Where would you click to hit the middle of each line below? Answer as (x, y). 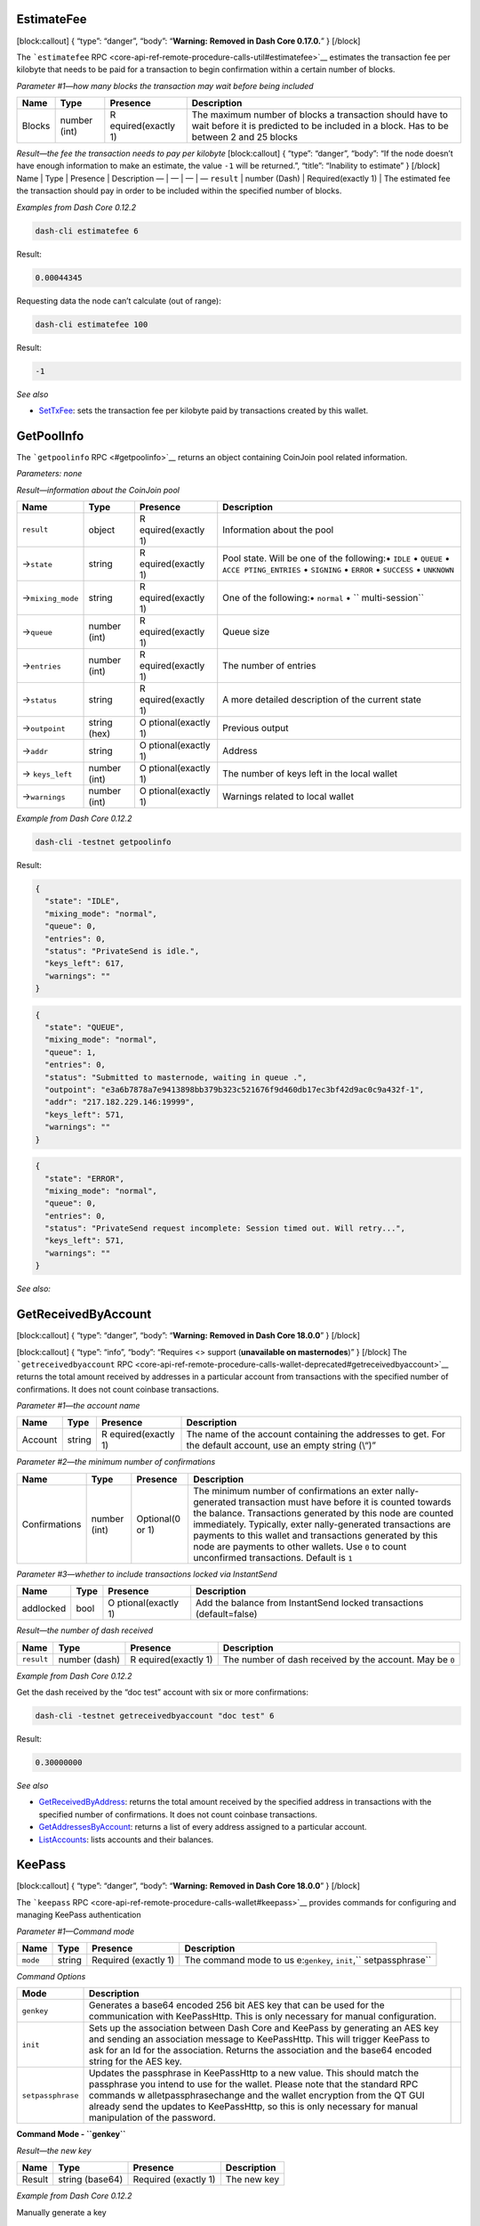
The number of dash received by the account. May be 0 (339, 1659)
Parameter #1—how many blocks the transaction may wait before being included (165, 85)
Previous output (256, 727)
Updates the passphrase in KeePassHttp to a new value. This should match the (254, 2073)
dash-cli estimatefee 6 (87, 231)
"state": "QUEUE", (84, 1028)
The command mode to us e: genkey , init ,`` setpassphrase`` (308, 1961)
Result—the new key (54, 2150)
